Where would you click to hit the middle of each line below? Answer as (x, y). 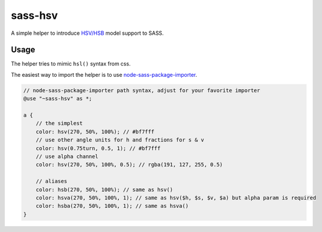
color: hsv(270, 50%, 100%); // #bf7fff (95, 132)
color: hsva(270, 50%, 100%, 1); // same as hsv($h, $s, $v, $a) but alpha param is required (176, 197)
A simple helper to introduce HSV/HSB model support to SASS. (87, 33)
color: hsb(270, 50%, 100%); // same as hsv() (105, 189)
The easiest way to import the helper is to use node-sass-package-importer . (104, 74)
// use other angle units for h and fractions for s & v (120, 140)
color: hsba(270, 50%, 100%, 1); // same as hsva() (112, 206)
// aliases (51, 181)
